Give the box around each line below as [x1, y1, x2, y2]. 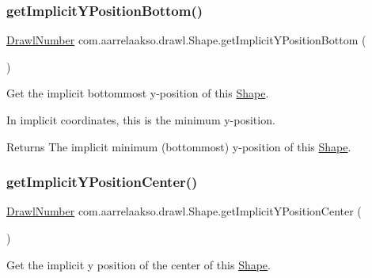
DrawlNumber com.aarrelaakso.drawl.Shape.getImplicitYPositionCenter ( [6, 203, 362, 219]
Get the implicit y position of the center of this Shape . [6, 256, 271, 272]
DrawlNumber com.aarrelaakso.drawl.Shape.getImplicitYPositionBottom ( [6, 32, 366, 48]
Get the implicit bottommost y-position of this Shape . [6, 85, 269, 101]
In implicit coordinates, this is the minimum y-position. [6, 112, 275, 128]
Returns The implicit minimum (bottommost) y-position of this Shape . [6, 138, 351, 154]
